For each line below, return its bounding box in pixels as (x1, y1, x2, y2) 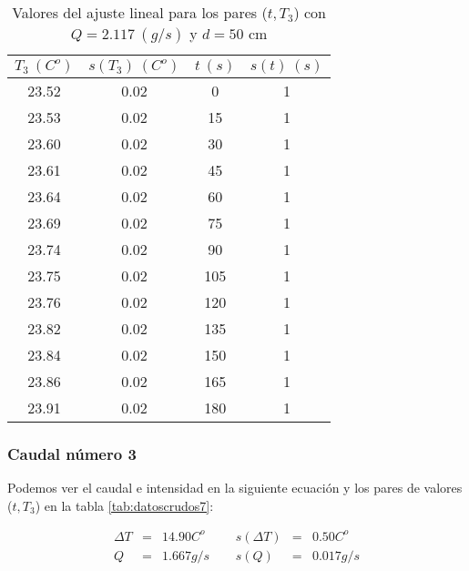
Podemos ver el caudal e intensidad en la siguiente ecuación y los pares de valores (7, 478, 463, 497)
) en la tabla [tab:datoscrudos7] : (35, 495, 214, 515)
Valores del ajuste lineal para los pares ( (12, 2, 268, 23)
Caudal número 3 (7, 442, 137, 464)
